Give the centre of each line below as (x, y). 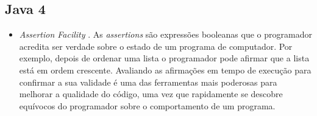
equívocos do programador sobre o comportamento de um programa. (147, 105)
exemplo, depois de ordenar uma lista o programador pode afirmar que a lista (164, 58)
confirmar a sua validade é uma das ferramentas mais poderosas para (148, 82)
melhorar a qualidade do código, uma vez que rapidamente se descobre (151, 94)
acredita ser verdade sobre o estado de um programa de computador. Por (156, 46)
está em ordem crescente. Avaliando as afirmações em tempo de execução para (165, 70)
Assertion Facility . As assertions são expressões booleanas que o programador (166, 34)
